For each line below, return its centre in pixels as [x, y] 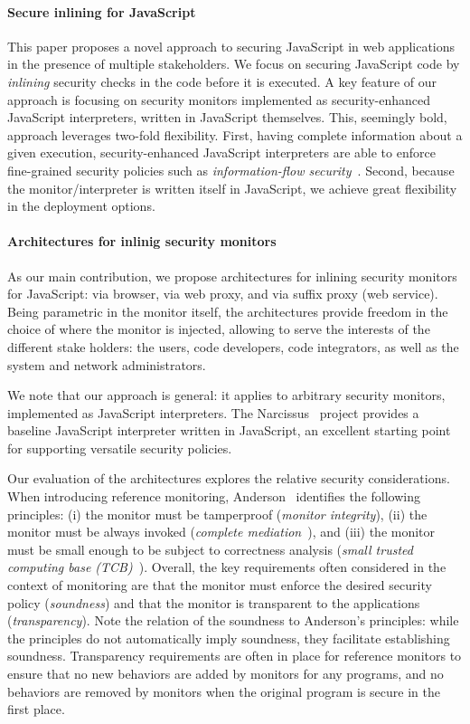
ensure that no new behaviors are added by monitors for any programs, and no [226, 673]
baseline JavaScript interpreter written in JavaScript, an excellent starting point [229, 430]
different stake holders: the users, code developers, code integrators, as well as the [233, 346]
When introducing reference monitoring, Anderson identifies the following [214, 496]
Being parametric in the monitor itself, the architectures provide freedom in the [228, 311]
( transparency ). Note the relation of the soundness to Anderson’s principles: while [233, 620]
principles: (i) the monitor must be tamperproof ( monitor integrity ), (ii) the [217, 514]
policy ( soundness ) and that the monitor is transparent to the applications [214, 602]
